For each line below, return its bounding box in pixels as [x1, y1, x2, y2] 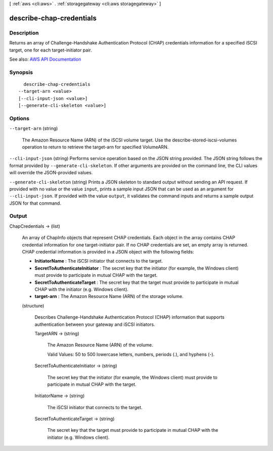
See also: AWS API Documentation [9, 56, 81, 62]
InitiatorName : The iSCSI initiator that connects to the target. [34, 258, 163, 264]
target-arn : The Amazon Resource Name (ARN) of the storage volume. [34, 293, 184, 299]
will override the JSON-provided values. [9, 170, 93, 176]
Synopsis [9, 69, 33, 76]
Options [9, 115, 30, 122]
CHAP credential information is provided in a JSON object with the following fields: [22, 249, 194, 255]
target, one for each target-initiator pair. [9, 47, 92, 53]
